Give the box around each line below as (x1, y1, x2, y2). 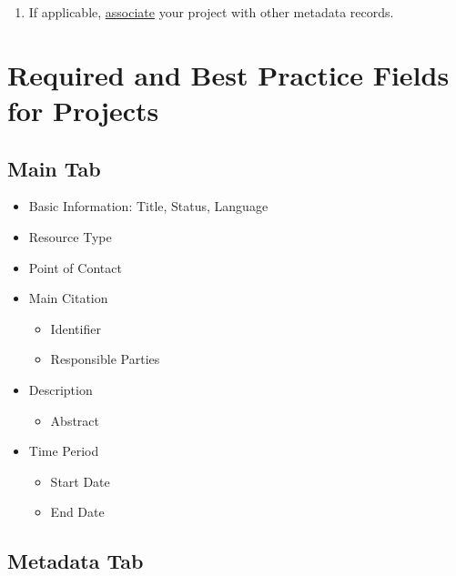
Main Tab (7, 154, 101, 182)
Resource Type (28, 227, 112, 246)
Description (28, 379, 93, 399)
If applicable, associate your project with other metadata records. (28, 3, 394, 21)
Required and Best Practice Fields (7, 56, 450, 93)
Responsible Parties (50, 349, 160, 369)
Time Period (28, 441, 99, 460)
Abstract (50, 410, 99, 429)
